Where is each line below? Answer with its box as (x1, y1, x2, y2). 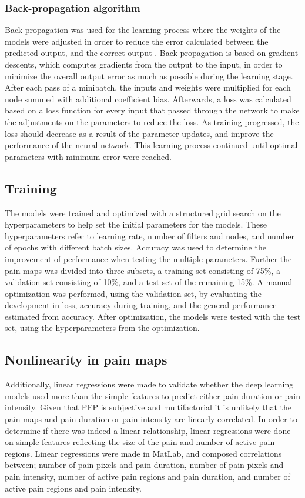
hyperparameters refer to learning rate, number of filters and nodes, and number (5, 229, 294, 242)
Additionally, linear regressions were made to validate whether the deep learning (5, 378, 294, 390)
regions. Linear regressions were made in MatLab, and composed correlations (5, 447, 282, 459)
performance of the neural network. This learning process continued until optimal (5, 139, 298, 151)
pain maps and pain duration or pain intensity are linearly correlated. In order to (5, 413, 297, 425)
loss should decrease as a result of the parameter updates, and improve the (5, 127, 274, 139)
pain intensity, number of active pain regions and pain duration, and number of (5, 470, 290, 483)
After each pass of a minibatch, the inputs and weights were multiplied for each (5, 81, 291, 93)
